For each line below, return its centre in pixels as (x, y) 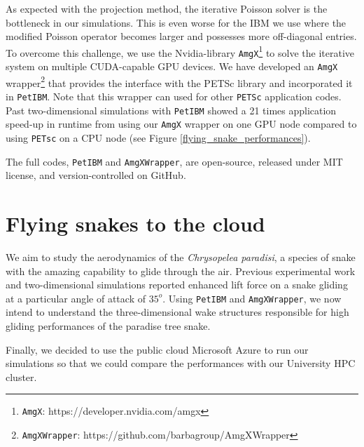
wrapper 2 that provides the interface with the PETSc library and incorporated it (179, 81)
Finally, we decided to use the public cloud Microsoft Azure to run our (157, 349)
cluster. (21, 376)
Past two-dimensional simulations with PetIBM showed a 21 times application (171, 110)
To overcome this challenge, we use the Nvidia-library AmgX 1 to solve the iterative (180, 51)
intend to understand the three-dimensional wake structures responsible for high (177, 312)
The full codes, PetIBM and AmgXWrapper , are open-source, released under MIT (174, 161)
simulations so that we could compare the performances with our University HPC (181, 363)
